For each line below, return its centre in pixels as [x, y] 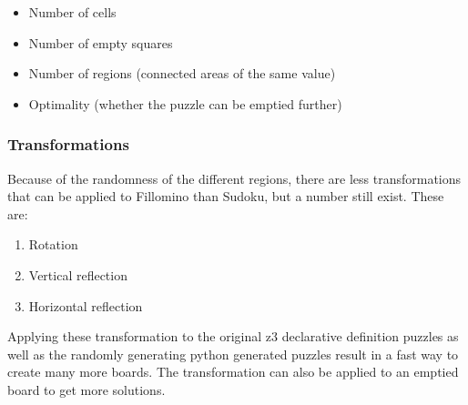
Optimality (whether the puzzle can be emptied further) [185, 103]
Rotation [53, 244]
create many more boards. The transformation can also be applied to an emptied [233, 372]
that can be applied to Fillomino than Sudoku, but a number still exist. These [226, 196]
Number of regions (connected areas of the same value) [182, 73]
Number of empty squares [101, 42]
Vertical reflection [78, 274]
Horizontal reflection [86, 305]
